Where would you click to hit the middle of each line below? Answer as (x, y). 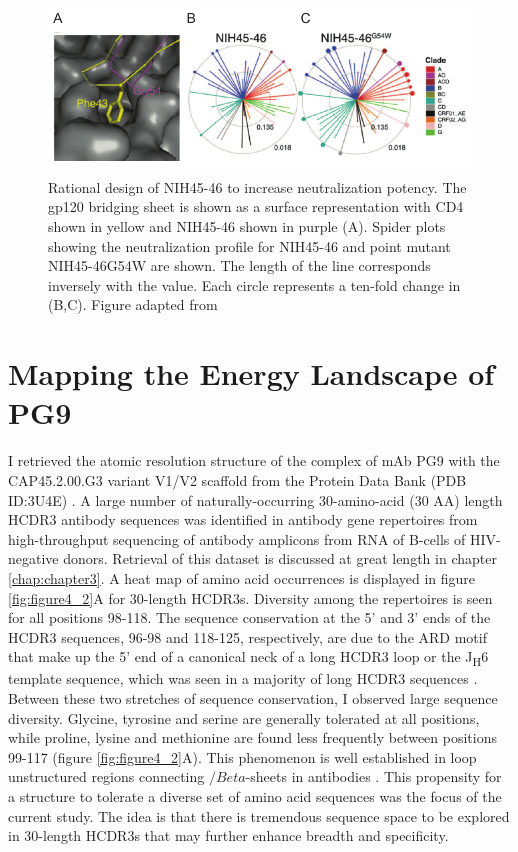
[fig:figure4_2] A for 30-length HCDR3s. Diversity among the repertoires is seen (250, 597)
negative (33, 558)
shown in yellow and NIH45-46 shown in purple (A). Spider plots (247, 226)
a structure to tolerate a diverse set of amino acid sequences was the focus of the (255, 795)
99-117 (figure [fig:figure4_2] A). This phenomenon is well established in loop (242, 756)
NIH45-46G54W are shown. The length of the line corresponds (239, 265)
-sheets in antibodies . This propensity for (373, 776)
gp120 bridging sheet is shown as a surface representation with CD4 (256, 206)
